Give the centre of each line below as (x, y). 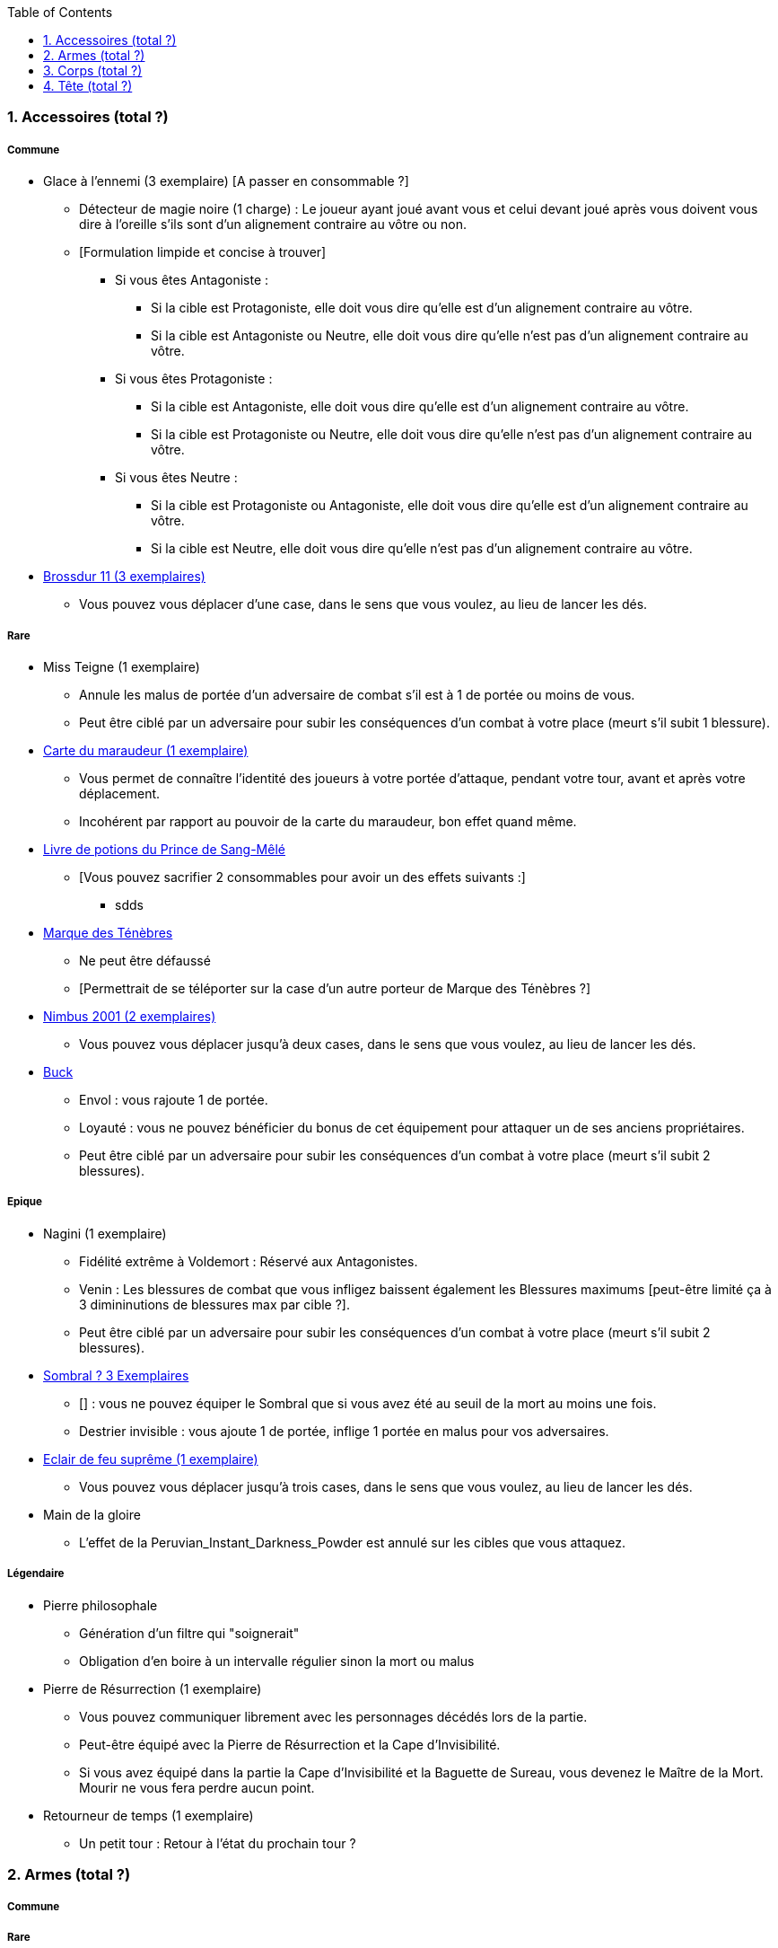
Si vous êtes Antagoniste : (192, 280)
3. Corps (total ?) (93, 71)
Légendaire (36, 1574)
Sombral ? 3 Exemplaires (116, 1375)
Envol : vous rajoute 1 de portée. (174, 1099)
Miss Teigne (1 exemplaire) (122, 666)
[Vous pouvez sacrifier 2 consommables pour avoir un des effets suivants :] (302, 877)
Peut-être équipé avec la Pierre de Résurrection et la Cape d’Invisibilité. (290, 1744)
